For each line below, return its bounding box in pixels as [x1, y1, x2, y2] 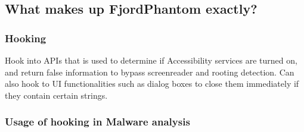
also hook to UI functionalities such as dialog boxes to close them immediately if [5, 77, 299, 90]
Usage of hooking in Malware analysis [5, 114, 190, 129]
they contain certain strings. [5, 89, 108, 101]
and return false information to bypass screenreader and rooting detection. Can [5, 65, 294, 78]
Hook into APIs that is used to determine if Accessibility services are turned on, [5, 54, 297, 66]
